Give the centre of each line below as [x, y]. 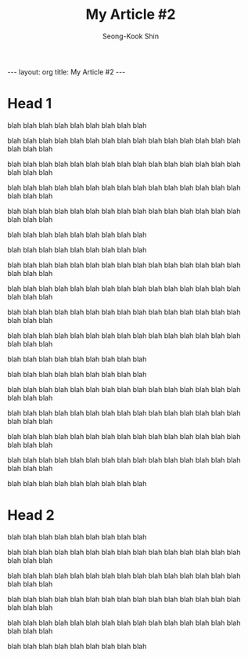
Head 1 [30, 104]
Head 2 [31, 515]
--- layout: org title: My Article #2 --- [66, 71]
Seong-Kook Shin [131, 36]
